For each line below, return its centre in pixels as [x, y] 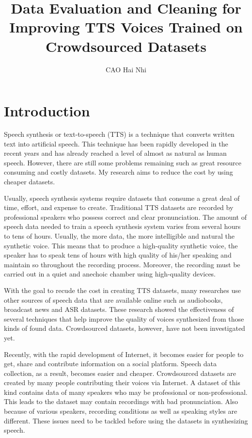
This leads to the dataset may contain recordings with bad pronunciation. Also [121, 401]
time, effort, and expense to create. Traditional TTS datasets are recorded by [119, 207]
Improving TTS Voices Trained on [126, 27]
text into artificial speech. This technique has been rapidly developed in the [116, 143]
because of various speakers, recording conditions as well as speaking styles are [121, 411]
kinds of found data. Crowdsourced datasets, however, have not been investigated [125, 328]
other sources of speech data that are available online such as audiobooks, [113, 300]
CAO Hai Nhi [126, 69]
